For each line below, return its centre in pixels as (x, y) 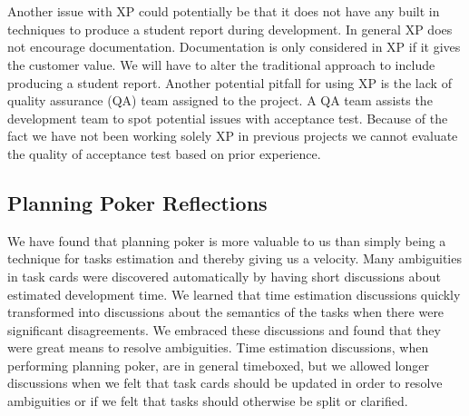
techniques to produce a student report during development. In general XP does (230, 29)
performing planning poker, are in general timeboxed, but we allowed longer (218, 365)
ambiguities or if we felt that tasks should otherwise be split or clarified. (208, 401)
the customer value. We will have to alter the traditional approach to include (221, 64)
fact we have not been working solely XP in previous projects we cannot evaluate (233, 136)
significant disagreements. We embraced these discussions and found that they (224, 329)
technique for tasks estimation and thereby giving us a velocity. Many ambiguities (234, 258)
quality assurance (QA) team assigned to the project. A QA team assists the (220, 100)
